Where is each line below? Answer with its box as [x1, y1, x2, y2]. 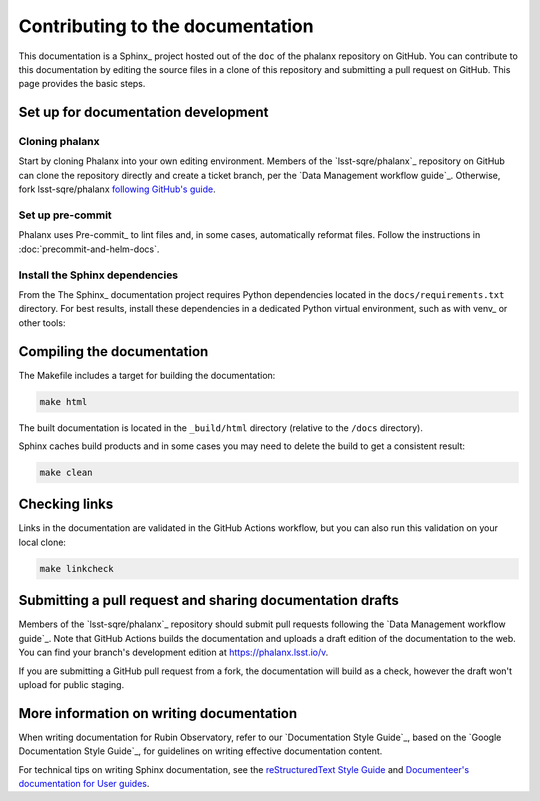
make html [39, 396, 88, 407]
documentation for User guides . [18, 777, 150, 789]
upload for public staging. [18, 678, 125, 690]
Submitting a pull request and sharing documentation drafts [18, 592, 399, 609]
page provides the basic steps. [18, 78, 146, 90]
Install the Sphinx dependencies [18, 268, 179, 282]
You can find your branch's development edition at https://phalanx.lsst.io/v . [18, 646, 329, 659]
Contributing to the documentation [18, 15, 314, 37]
